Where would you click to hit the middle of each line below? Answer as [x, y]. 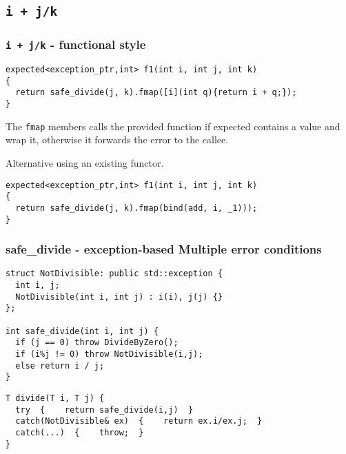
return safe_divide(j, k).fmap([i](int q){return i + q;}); [156, 93]
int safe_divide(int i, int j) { [82, 331]
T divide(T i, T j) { [55, 399]
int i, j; [38, 286]
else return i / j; [60, 365]
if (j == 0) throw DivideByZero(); [97, 343]
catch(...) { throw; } [80, 432]
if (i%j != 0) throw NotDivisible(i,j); [109, 354]
